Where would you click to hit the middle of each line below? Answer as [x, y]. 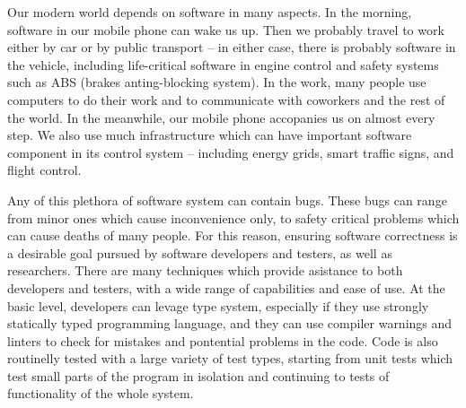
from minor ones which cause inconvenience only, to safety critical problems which [233, 217]
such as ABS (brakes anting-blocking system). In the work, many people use [217, 82]
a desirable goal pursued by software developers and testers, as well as [200, 252]
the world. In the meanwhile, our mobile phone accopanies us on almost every [221, 117]
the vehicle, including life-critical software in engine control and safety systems [223, 64]
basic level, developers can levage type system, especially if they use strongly [218, 305]
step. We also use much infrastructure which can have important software [210, 135]
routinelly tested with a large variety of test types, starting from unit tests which [230, 358]
